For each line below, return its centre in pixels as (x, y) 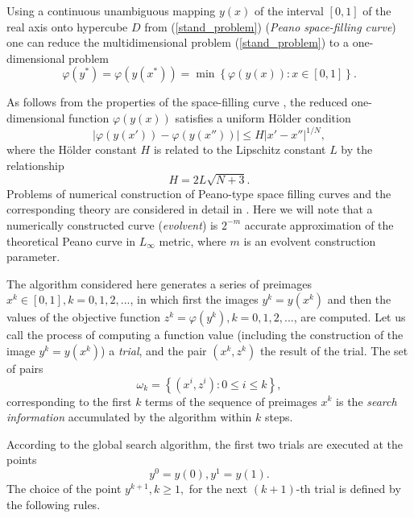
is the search (366, 401)
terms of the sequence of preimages (231, 401)
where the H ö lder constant (72, 149)
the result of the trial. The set (334, 350)
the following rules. (54, 504)
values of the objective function (84, 317)
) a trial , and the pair (154, 350)
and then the (359, 299)
